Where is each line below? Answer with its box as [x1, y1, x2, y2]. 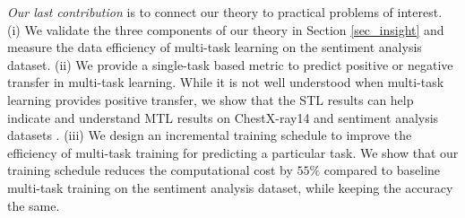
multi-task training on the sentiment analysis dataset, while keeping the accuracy [7, 178, 453, 196]
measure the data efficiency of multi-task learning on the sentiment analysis [7, 38, 422, 57]
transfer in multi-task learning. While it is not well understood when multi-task [7, 73, 444, 92]
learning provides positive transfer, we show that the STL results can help [7, 90, 414, 109]
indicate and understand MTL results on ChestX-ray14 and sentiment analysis [7, 108, 439, 126]
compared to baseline [323, 161, 441, 179]
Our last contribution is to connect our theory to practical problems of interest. [7, 3, 443, 21]
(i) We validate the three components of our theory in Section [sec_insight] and [7, 20, 444, 39]
